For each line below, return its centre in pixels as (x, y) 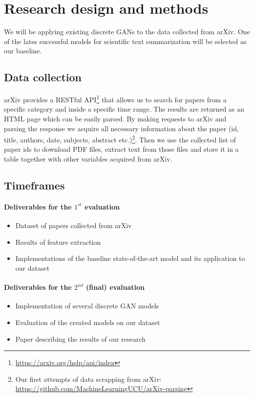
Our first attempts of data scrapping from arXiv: (88, 379)
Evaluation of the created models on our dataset (88, 322)
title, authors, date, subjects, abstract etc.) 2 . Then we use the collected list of (120, 139)
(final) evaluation (115, 287)
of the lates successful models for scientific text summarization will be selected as (125, 41)
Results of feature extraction (58, 242)
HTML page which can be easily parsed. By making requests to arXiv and (115, 118)
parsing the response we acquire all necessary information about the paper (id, (121, 128)
